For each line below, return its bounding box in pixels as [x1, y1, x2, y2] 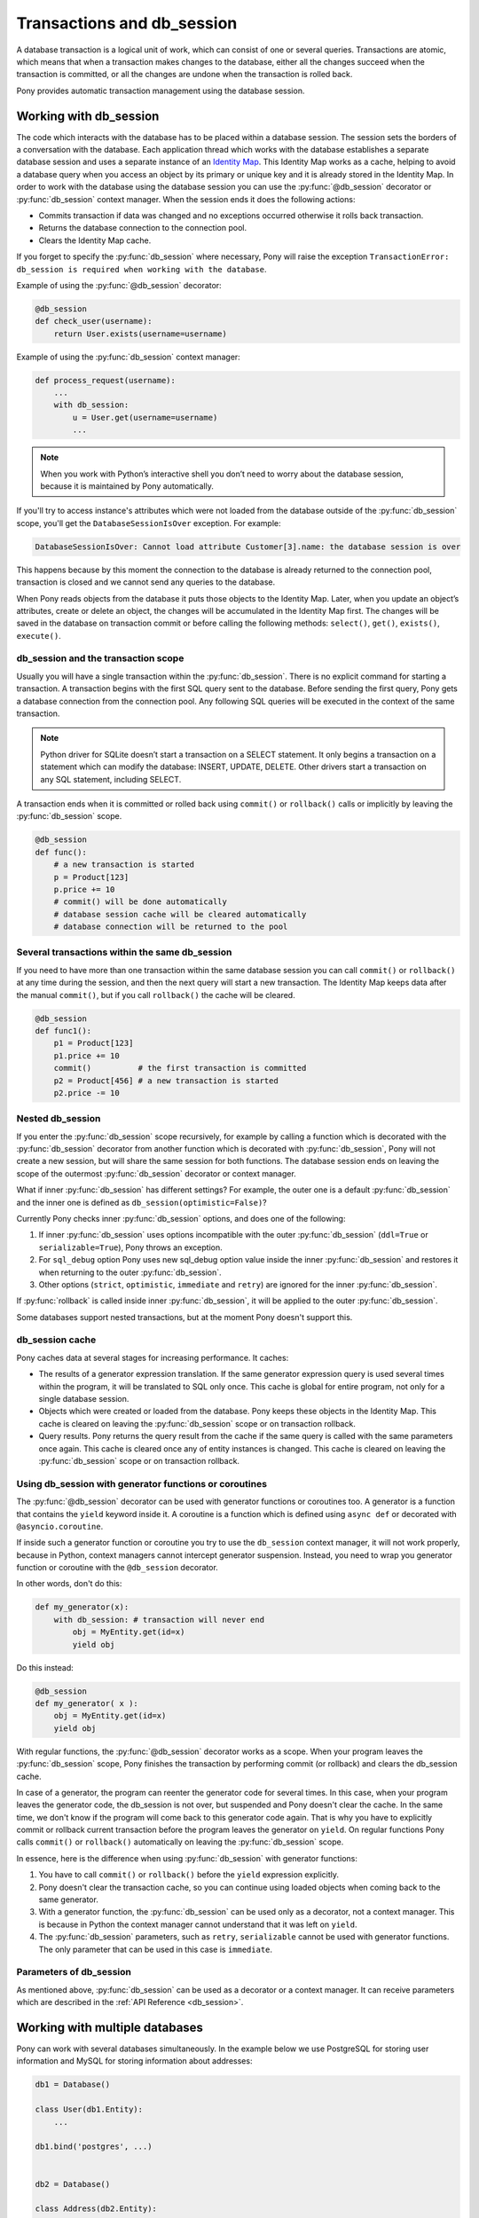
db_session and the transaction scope [16, 652, 185, 665]
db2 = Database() [35, 2179, 111, 2189]
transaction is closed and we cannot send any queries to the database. [16, 577, 275, 587]
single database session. [38, 1394, 130, 1404]
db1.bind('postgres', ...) [35, 2142, 153, 2151]
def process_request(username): [35, 375, 177, 385]
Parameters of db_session [16, 1966, 132, 1978]
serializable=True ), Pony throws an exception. [38, 1242, 223, 1253]
